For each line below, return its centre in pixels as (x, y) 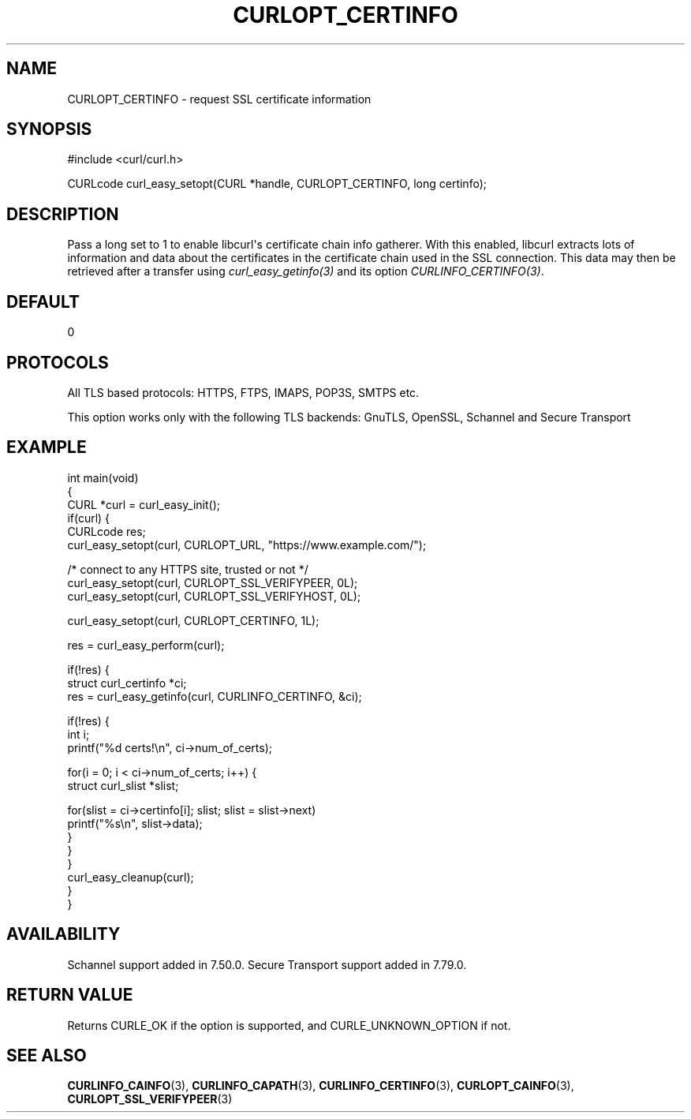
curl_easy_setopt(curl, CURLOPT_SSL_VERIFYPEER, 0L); (213, 582)
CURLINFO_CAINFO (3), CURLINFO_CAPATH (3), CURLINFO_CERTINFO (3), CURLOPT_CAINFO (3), (321, 1086)
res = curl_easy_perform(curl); (146, 645)
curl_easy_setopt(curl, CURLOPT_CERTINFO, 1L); (193, 620)
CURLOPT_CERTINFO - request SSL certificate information (219, 99)
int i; (78, 734)
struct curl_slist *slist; (123, 785)
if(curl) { (89, 518)
